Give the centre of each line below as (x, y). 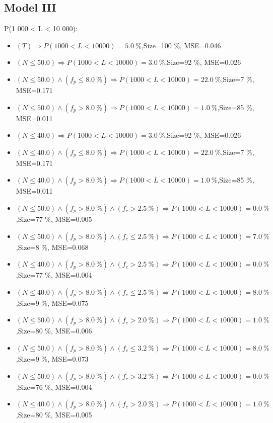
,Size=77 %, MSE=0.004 (54, 275)
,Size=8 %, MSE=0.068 (52, 247)
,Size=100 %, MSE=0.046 (181, 45)
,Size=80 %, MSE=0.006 (54, 331)
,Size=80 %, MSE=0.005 (54, 415)
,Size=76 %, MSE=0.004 (54, 387)
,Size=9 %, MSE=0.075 (52, 303)
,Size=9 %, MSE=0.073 (52, 358)
